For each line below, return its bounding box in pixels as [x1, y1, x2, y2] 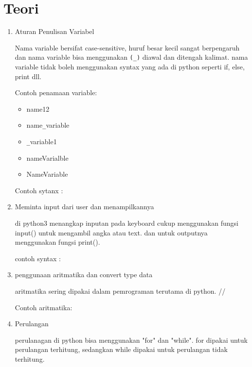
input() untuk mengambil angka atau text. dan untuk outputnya [15, 227, 208, 237]
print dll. [15, 71, 41, 81]
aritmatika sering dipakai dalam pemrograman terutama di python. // [15, 286, 226, 296]
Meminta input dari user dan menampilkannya [15, 201, 154, 212]
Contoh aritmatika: [15, 302, 72, 312]
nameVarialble [26, 152, 69, 163]
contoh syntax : [15, 253, 61, 263]
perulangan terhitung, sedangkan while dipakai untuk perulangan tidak [15, 344, 228, 354]
